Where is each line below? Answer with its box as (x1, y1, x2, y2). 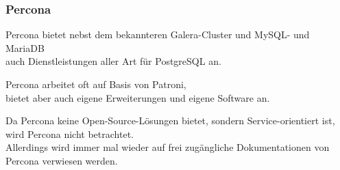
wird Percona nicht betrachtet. (5, 126, 134, 141)
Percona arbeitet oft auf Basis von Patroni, (5, 77, 186, 91)
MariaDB (5, 40, 45, 55)
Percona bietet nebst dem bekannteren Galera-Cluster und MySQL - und (5, 27, 310, 42)
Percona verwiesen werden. (5, 153, 118, 167)
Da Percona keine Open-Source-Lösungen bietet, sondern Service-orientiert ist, (5, 113, 335, 128)
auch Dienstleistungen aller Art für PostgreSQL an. (5, 54, 221, 68)
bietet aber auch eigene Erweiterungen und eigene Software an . (5, 90, 270, 104)
